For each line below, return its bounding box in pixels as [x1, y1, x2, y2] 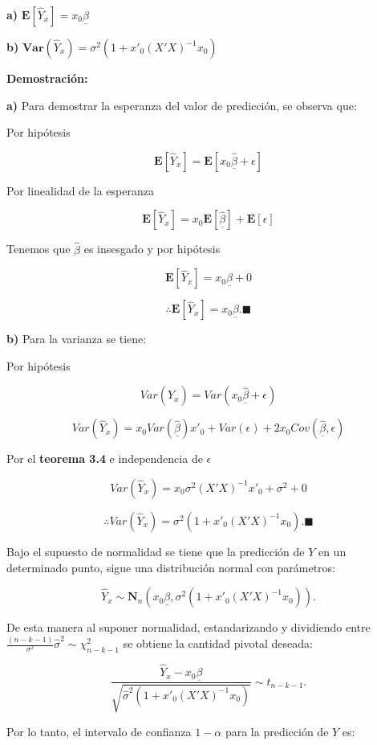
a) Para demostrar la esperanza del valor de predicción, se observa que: [6, 96, 357, 113]
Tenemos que [6, 240, 71, 257]
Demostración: [6, 70, 88, 86]
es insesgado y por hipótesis [83, 240, 221, 257]
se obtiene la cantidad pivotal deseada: [123, 635, 313, 652]
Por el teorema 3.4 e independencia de [6, 450, 203, 467]
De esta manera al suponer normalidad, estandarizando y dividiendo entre [6, 619, 371, 636]
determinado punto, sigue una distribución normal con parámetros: [6, 559, 335, 575]
